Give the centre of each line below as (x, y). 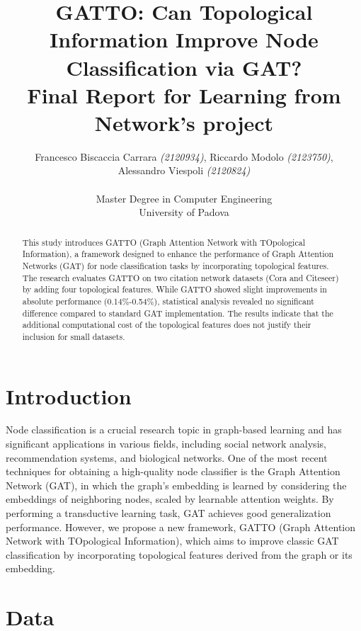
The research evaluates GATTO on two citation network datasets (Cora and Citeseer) (180, 277)
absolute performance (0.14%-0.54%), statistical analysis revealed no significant (168, 301)
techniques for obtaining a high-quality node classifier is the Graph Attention (173, 471)
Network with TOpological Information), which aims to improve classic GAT (172, 541)
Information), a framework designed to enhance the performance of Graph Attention (178, 254)
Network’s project (184, 122)
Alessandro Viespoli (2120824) (184, 170)
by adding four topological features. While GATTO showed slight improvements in (174, 289)
